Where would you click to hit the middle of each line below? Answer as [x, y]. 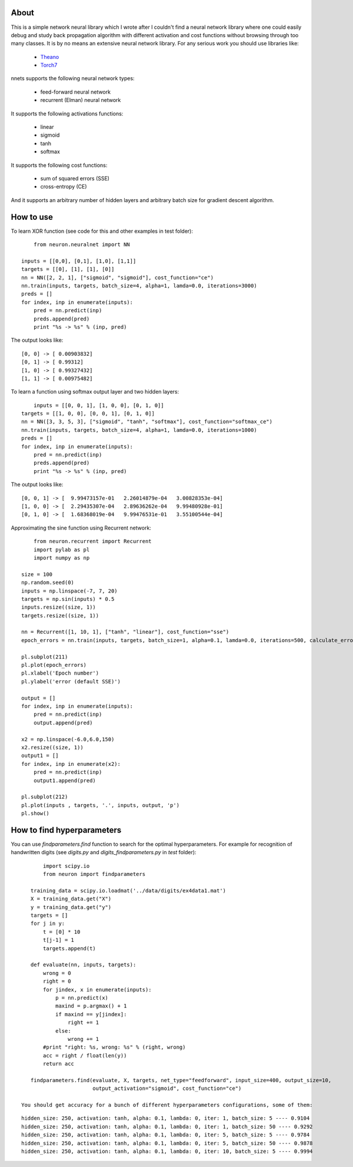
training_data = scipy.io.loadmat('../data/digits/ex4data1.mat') [128, 890]
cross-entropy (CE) [64, 187]
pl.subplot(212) [45, 797]
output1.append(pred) [65, 780]
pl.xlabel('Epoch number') [60, 673]
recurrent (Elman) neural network [81, 100]
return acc [59, 1064]
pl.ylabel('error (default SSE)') [71, 681]
